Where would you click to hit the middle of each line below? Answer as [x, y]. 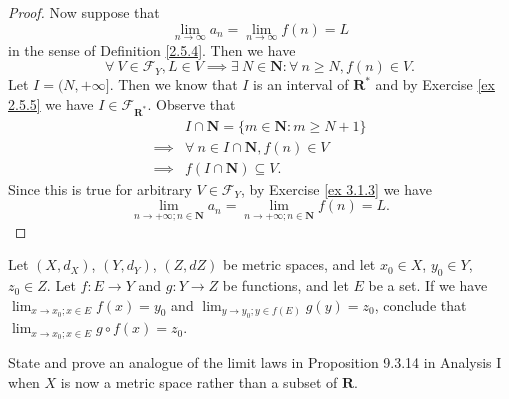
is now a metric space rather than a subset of [199, 381]
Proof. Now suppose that [84, 12]
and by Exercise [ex [435, 84]
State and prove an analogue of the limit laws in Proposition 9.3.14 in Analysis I [255, 361]
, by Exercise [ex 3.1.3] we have [336, 188]
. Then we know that [173, 84]
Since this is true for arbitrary [100, 188]
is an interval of [301, 84]
